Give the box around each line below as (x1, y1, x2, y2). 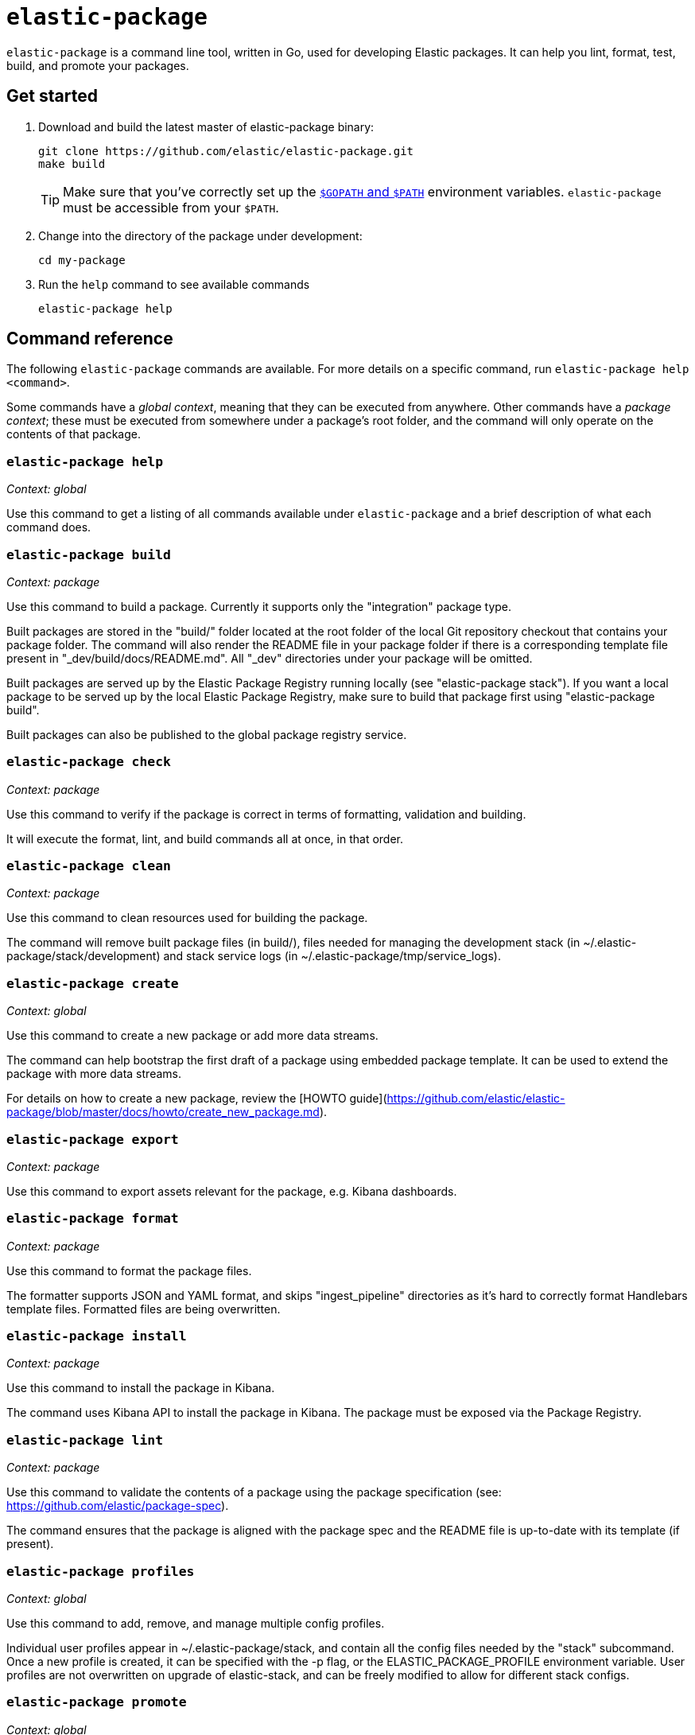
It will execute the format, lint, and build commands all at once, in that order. (6, 831, 404, 846)
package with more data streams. (6, 1067, 181, 1081)
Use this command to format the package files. (6, 1263, 252, 1278)
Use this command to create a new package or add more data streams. (6, 1029, 379, 1043)
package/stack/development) (6, 949, 161, 963)
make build (38, 157, 106, 170)
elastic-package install (6, 1328, 187, 1344)
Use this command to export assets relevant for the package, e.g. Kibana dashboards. (6, 1184, 457, 1198)
